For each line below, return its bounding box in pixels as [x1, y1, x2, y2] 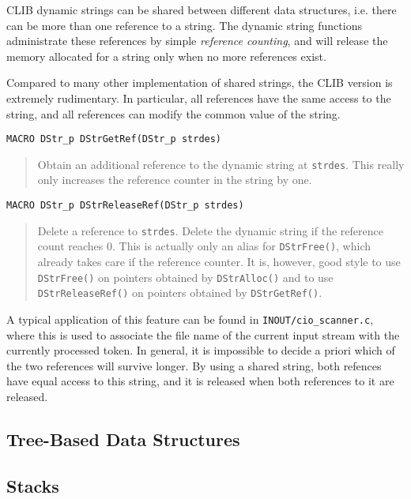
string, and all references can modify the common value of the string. [6, 105, 341, 122]
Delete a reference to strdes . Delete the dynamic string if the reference [37, 222, 383, 238]
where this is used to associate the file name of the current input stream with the [6, 326, 400, 343]
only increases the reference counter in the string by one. [37, 171, 312, 188]
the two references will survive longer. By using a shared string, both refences [6, 357, 382, 373]
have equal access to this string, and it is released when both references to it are [6, 373, 394, 389]
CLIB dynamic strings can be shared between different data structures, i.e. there [6, 2, 397, 17]
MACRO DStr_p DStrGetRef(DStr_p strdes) [6, 133, 222, 145]
